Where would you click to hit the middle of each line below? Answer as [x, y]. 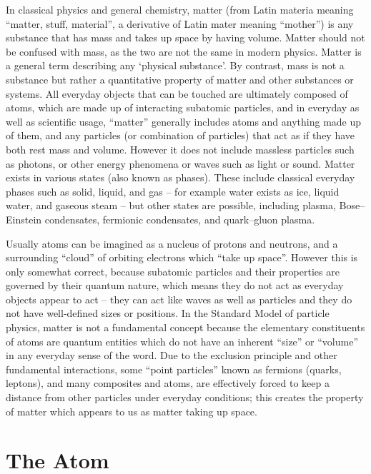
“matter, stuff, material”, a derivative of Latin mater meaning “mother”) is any [180, 23]
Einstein [24, 219]
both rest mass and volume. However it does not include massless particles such [180, 149]
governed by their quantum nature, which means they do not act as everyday [175, 285]
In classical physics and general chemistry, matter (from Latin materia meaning [180, 9]
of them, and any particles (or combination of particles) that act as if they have [180, 135]
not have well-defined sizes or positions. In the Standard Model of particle [168, 313]
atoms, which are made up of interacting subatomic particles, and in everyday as [183, 107]
